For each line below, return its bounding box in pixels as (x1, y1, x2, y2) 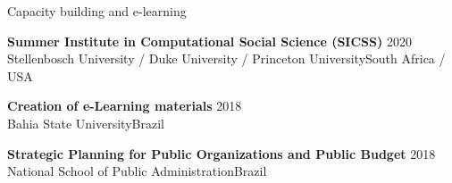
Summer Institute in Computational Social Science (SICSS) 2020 (7, 31, 412, 50)
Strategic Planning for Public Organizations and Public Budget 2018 (7, 144, 436, 162)
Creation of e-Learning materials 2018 (7, 96, 242, 115)
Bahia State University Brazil (7, 113, 164, 132)
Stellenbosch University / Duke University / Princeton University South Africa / (7, 49, 446, 68)
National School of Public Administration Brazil (7, 162, 267, 180)
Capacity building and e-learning (7, 2, 187, 20)
